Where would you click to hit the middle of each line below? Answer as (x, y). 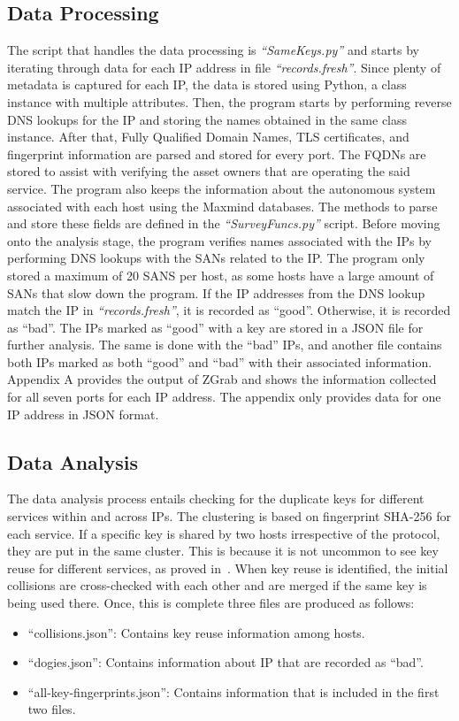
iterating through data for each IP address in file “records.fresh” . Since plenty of (224, 67)
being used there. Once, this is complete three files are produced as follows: (211, 603)
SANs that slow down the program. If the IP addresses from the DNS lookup (216, 292)
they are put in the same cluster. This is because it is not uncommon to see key (223, 551)
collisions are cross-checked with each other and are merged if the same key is (217, 585)
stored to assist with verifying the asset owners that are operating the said (209, 171)
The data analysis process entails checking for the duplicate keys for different (216, 499)
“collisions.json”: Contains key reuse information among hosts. (196, 632)
